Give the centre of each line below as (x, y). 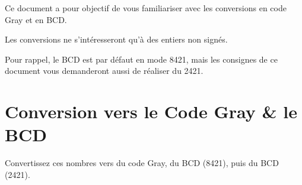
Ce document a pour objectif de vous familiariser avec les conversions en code (146, 8)
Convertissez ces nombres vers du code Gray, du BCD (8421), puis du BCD (142, 163)
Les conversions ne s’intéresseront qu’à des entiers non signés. (116, 39)
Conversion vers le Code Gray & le (151, 111)
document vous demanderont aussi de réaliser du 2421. (104, 71)
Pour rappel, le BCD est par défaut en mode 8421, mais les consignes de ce (141, 59)
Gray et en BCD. (36, 19)
